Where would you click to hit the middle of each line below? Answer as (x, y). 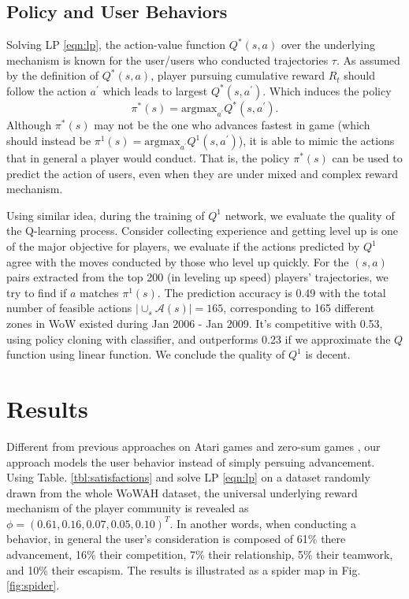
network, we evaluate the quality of (310, 215)
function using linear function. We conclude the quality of (146, 354)
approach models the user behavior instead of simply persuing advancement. (191, 461)
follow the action (46, 90)
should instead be (49, 141)
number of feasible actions (69, 308)
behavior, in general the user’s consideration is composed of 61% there (176, 539)
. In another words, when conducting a (263, 523)
